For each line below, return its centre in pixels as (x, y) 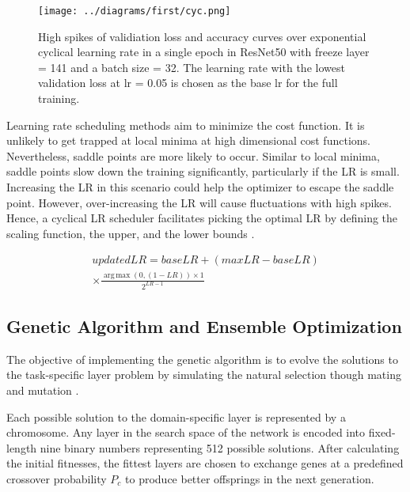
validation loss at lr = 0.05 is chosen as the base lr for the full (188, 83)
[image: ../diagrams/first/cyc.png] (135, 11)
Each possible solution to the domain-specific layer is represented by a (176, 416)
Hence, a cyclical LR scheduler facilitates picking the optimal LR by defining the (202, 218)
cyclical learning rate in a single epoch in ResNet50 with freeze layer (204, 52)
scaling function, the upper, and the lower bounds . (131, 233)
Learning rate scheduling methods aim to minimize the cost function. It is (186, 125)
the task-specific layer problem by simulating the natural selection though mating (204, 375)
